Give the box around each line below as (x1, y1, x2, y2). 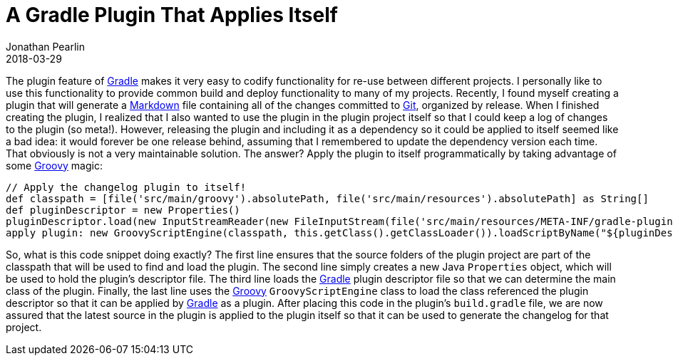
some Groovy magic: (6, 159, 103, 172)
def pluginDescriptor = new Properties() (6, 204, 240, 216)
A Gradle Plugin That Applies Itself (6, 3, 338, 27)
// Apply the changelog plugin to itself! (6, 181, 247, 193)
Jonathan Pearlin (6, 40, 86, 53)
